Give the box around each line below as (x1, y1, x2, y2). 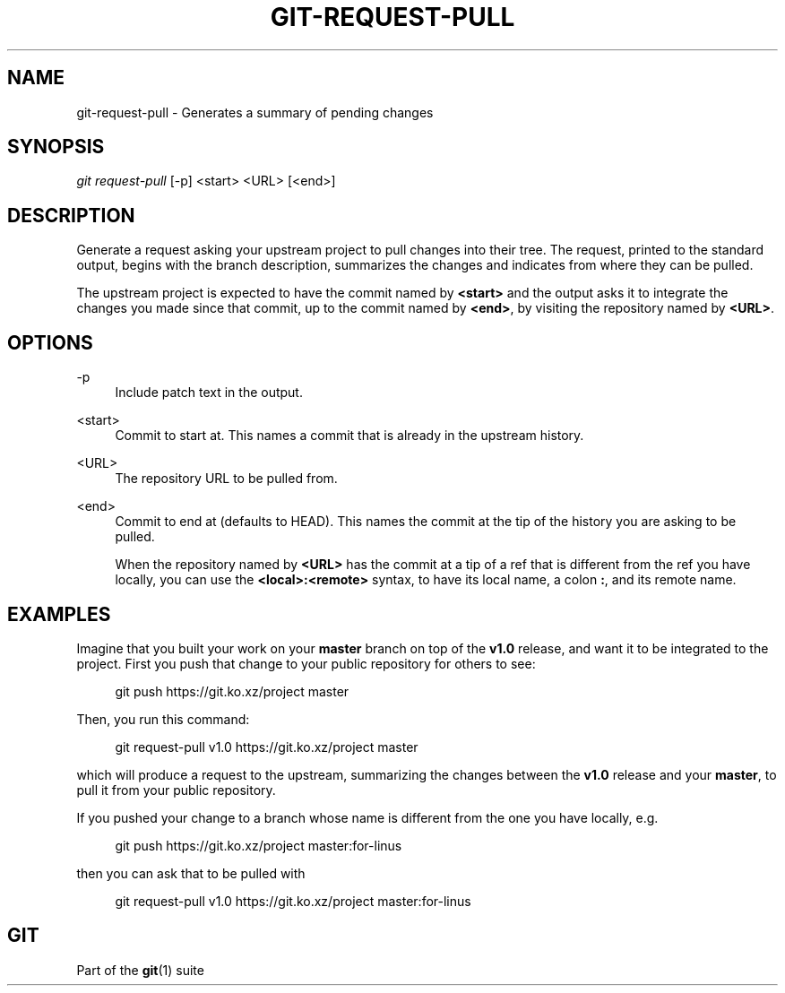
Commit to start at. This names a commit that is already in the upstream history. (115, 427, 584, 444)
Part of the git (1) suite (76, 962, 204, 978)
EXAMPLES (7, 602, 111, 626)
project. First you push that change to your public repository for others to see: (76, 655, 536, 671)
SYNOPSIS (7, 135, 105, 159)
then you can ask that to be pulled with (76, 865, 306, 881)
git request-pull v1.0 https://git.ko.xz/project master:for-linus (115, 893, 471, 909)
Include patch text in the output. (115, 384, 303, 401)
